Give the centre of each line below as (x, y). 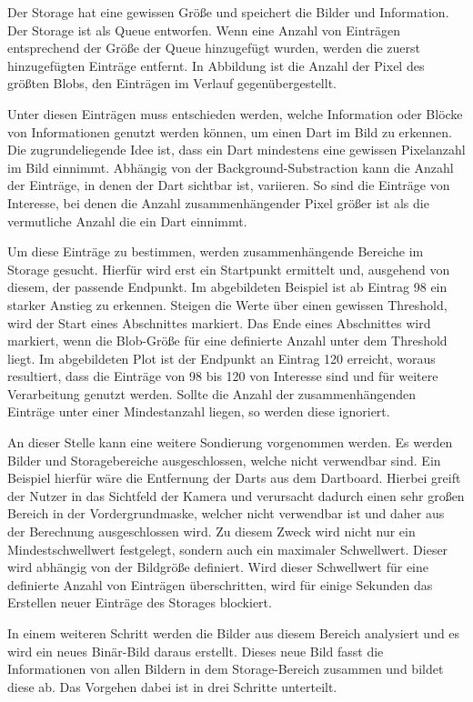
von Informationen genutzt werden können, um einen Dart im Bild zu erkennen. (230, 131)
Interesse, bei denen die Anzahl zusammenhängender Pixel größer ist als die (218, 202)
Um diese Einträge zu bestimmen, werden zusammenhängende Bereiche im (216, 251)
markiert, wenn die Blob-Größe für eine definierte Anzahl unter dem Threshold (227, 341)
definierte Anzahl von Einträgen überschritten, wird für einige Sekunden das (220, 584)
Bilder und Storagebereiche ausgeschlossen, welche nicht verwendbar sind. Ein (224, 460)
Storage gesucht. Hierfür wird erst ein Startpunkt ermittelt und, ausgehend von (229, 269)
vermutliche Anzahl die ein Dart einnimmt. (127, 221)
